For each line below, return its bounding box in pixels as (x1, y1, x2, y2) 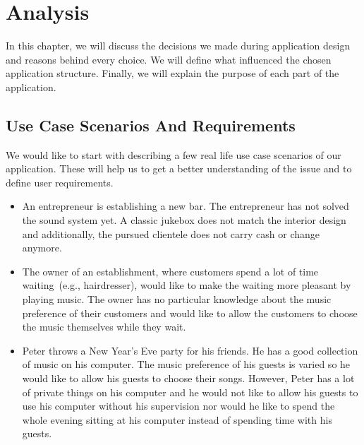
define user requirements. (6, 174, 114, 189)
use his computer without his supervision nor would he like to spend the (22, 398, 335, 413)
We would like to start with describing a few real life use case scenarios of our (6, 147, 341, 162)
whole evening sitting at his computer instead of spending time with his (22, 412, 332, 427)
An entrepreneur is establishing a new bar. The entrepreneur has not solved (22, 198, 349, 213)
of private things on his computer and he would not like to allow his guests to (22, 384, 358, 399)
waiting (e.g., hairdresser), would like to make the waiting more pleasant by (22, 278, 351, 292)
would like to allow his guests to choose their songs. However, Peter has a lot (22, 371, 355, 386)
